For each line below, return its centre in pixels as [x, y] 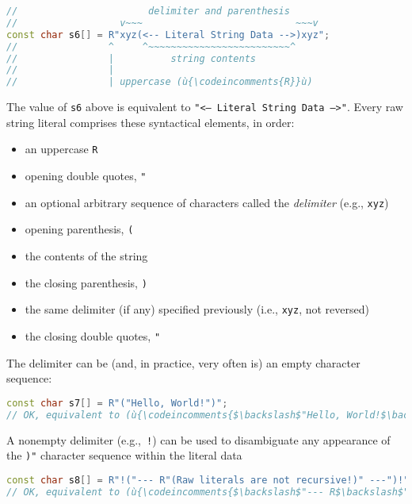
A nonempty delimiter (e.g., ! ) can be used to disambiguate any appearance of [198, 439]
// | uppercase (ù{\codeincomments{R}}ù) [160, 82]
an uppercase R [61, 149]
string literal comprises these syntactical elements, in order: [151, 122]
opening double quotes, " [86, 176]
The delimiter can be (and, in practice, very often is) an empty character [183, 362]
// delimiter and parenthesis [148, 11]
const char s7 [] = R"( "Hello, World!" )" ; [117, 403]
